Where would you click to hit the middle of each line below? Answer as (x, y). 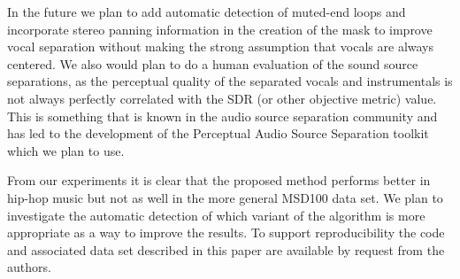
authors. (29, 267)
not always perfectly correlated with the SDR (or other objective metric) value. (222, 98)
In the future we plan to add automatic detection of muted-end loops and (207, 12)
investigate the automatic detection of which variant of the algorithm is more (216, 215)
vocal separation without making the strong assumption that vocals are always (221, 46)
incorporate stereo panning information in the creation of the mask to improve (220, 29)
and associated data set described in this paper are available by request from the (226, 249)
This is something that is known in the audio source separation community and (222, 116)
